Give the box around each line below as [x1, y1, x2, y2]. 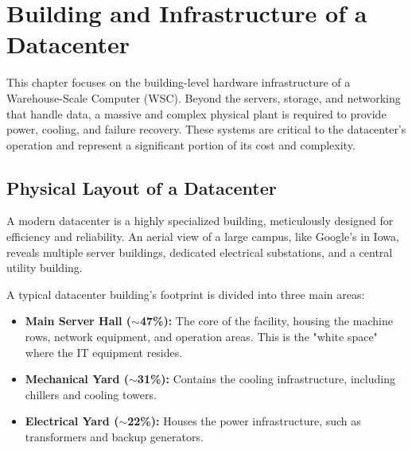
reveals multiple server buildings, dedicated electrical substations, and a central [6, 243, 393, 260]
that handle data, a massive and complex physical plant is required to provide [6, 105, 387, 122]
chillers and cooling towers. [25, 386, 157, 402]
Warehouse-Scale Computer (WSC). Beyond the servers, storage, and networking [6, 89, 401, 106]
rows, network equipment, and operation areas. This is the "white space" [25, 328, 378, 345]
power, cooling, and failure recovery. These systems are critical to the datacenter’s [6, 121, 406, 138]
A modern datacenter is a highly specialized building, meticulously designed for [6, 212, 394, 229]
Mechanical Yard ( [25, 370, 130, 387]
